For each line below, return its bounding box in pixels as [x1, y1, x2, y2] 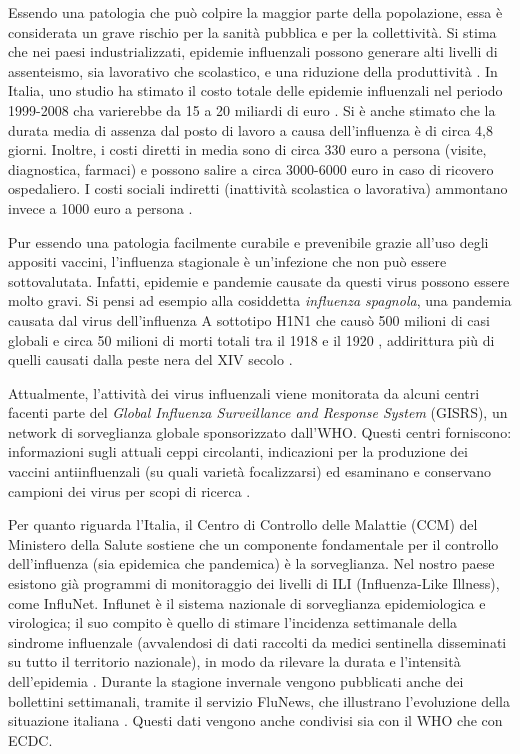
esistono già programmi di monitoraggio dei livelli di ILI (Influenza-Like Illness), [8, 573, 500, 594]
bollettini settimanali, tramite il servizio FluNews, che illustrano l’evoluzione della [8, 690, 510, 711]
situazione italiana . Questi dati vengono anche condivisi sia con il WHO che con [8, 710, 503, 731]
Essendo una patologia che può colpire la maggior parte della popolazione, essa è [8, 2, 503, 22]
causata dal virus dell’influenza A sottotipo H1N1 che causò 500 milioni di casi [8, 309, 490, 330]
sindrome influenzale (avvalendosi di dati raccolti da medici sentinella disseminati [8, 631, 507, 652]
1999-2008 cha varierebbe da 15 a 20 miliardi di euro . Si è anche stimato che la [8, 99, 496, 120]
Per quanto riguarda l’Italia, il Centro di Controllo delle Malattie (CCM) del [8, 514, 478, 535]
